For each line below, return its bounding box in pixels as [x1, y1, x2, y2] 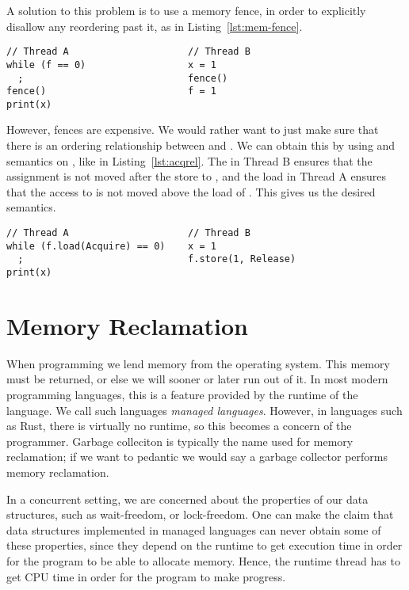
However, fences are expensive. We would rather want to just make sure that [6, 121, 379, 138]
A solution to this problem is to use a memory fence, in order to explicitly [6, 2, 366, 18]
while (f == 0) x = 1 [6, 59, 216, 70]
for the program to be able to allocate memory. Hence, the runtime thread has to [6, 552, 400, 569]
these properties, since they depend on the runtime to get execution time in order [6, 537, 403, 554]
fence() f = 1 [6, 86, 216, 97]
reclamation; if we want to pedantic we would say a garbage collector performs [6, 448, 388, 465]
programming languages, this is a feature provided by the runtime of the [6, 386, 358, 402]
